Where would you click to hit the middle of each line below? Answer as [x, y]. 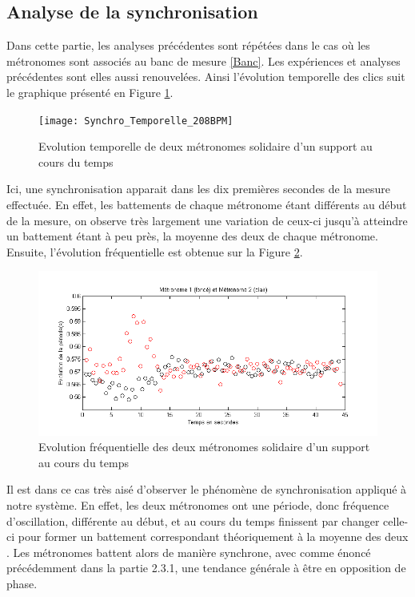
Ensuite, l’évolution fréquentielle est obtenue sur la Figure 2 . [155, 251]
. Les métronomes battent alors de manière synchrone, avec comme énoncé [189, 552]
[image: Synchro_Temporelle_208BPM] [136, 121]
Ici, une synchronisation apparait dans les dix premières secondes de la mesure [198, 189]
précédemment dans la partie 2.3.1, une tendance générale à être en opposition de [206, 568]
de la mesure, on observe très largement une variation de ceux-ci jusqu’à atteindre [207, 220]
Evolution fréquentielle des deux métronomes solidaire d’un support [204, 447]
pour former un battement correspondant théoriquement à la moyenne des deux [213, 536]
